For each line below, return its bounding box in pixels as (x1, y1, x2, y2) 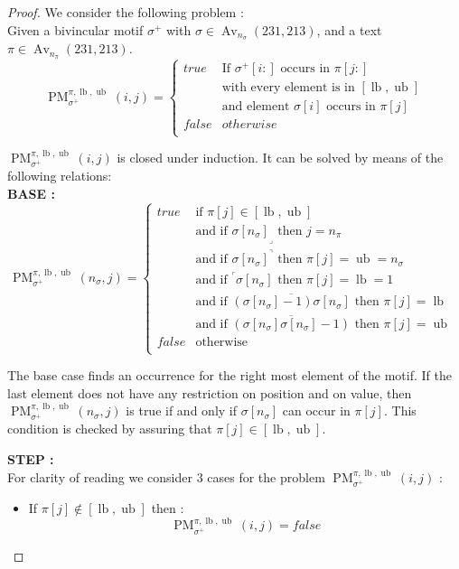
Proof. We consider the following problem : (7, 3, 244, 21)
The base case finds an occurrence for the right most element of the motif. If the (7, 366, 452, 385)
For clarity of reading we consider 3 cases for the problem (7, 467, 325, 486)
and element (221, 99, 290, 113)
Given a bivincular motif (7, 20, 144, 39)
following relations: (7, 166, 112, 185)
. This (383, 401, 417, 420)
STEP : (7, 450, 54, 469)
